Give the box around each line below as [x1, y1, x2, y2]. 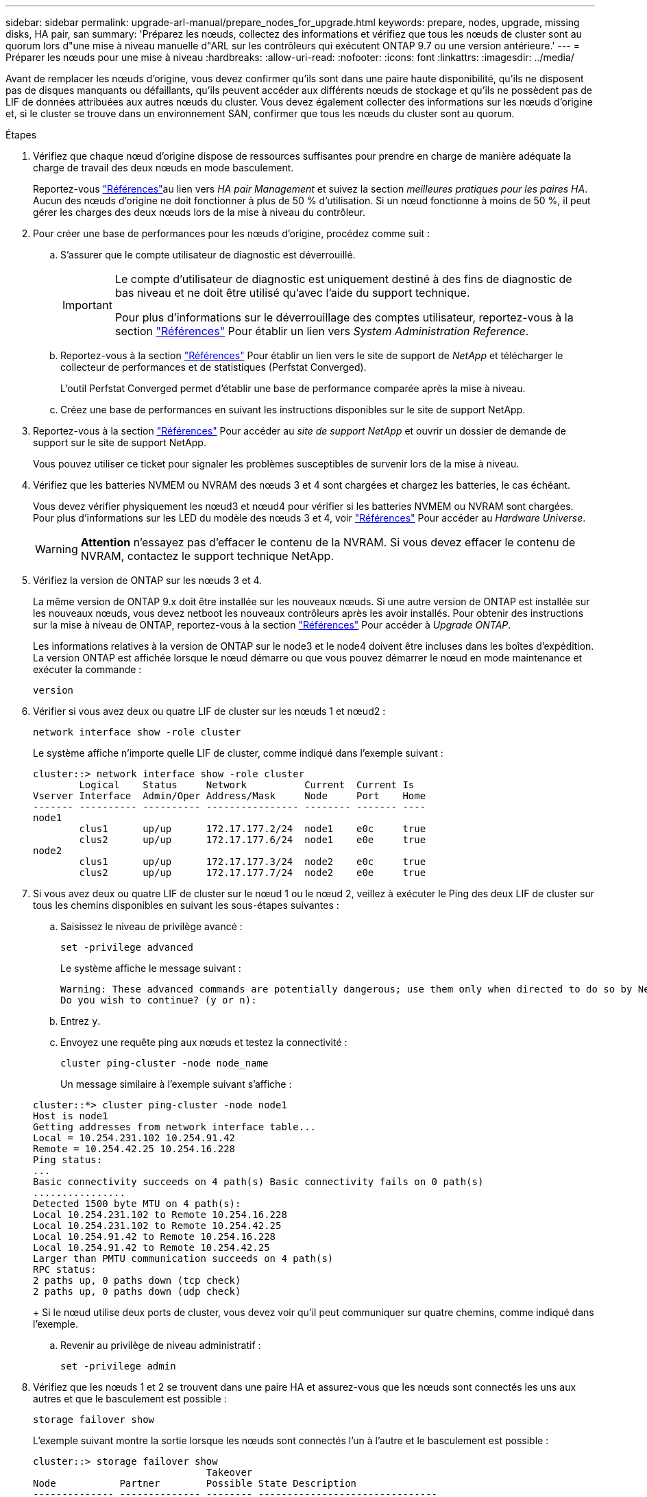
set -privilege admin [60, 1361, 176, 1372]
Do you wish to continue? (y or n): [60, 995, 257, 1006]
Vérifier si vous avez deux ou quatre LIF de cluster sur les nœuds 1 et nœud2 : [33, 705, 386, 717]
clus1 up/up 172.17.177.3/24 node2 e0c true [79, 856, 426, 867]
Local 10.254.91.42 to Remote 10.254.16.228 [33, 1231, 276, 1242]
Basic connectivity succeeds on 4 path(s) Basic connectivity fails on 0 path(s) [33, 1176, 484, 1187]
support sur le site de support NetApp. [33, 437, 206, 448]
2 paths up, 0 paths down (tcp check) [33, 1275, 241, 1286]
